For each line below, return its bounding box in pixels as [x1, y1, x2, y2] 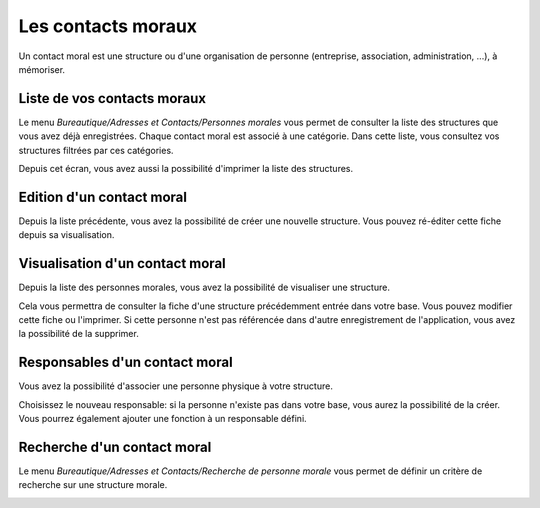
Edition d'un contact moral [18, 188, 187, 205]
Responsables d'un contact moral [18, 354, 234, 371]
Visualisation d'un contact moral [18, 255, 227, 272]
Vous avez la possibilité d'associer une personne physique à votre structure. [18, 380, 334, 392]
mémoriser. [18, 63, 65, 75]
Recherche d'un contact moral [18, 438, 212, 455]
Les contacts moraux [18, 15, 198, 37]
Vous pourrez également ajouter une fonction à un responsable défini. [18, 413, 307, 425]
